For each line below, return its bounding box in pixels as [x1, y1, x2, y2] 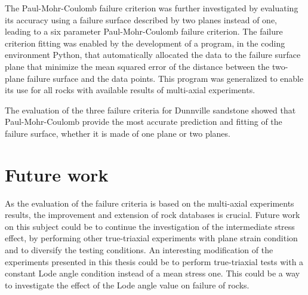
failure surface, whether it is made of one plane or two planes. [5, 127, 230, 139]
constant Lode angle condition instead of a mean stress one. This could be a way [5, 267, 300, 279]
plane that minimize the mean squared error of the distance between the [5, 60, 270, 72]
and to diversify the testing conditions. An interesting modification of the [5, 244, 273, 256]
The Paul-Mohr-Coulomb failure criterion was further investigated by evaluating [5, 2, 298, 14]
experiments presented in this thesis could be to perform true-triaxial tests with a [5, 255, 304, 268]
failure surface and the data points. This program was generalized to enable [27, 72, 304, 84]
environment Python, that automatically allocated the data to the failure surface [5, 48, 301, 61]
